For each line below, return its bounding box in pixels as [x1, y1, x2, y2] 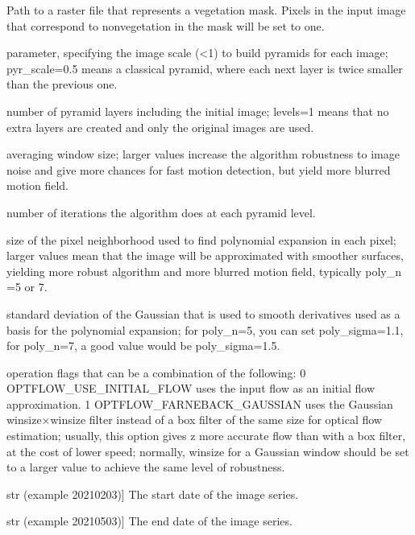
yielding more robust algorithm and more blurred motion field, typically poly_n [6, 262, 401, 279]
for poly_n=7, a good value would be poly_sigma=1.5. [6, 337, 280, 354]
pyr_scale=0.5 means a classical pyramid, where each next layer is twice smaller [6, 60, 403, 76]
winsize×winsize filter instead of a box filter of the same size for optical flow [6, 411, 382, 428]
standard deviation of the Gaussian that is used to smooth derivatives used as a [6, 305, 400, 322]
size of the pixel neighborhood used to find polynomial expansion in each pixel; [6, 231, 396, 248]
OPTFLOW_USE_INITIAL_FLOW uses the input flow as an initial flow [6, 380, 376, 397]
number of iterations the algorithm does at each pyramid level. [6, 204, 316, 220]
